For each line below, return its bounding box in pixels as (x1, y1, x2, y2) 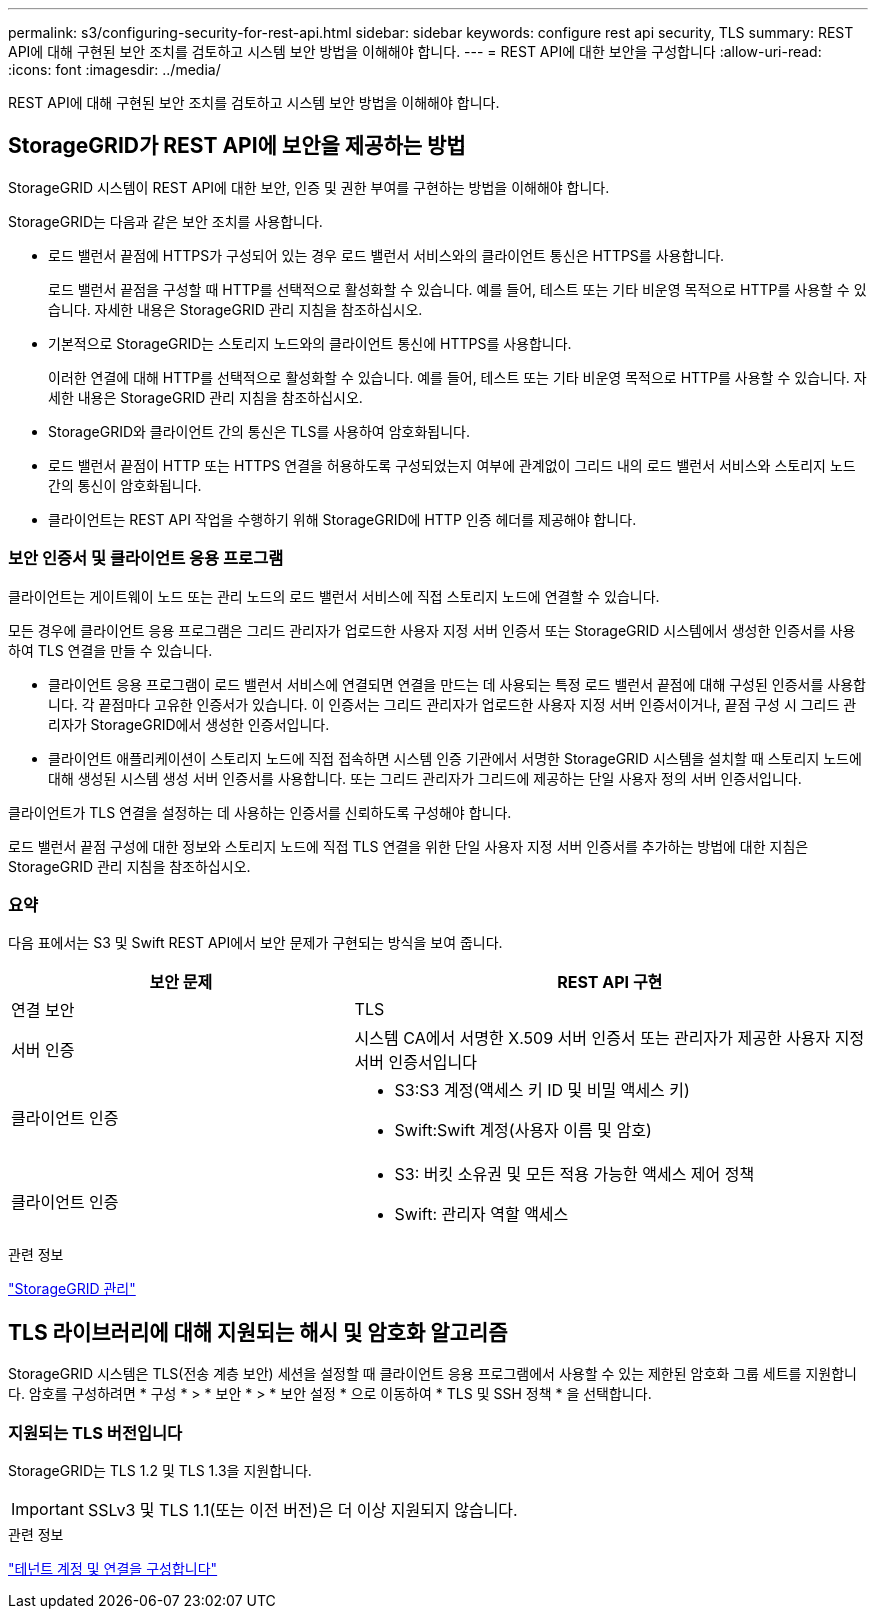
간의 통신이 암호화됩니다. (48, 476, 202, 494)
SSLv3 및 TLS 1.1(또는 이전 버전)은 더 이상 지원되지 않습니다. (87, 1499, 518, 1520)
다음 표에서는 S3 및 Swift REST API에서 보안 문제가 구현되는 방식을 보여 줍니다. (8, 934, 503, 952)
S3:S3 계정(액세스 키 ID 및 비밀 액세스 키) (394, 1080, 690, 1101)
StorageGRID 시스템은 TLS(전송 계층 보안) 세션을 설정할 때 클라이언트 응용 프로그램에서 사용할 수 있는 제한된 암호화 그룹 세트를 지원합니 (8, 1365, 857, 1383)
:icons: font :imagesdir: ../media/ (8, 61, 221, 78)
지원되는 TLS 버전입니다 (8, 1422, 183, 1443)
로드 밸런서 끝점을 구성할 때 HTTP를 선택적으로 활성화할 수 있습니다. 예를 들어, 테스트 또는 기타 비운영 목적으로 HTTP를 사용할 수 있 (48, 280, 867, 298)
